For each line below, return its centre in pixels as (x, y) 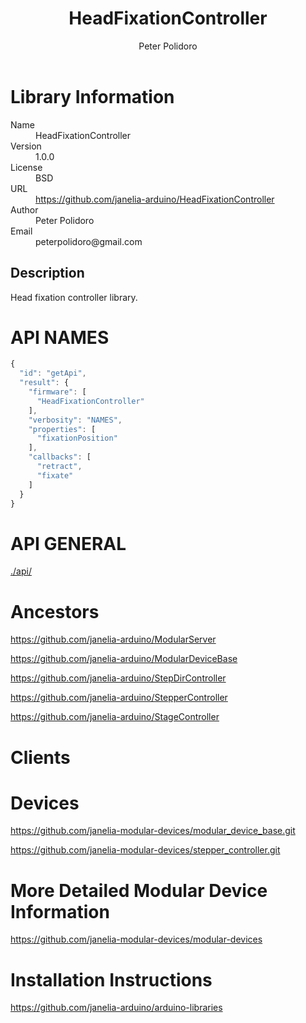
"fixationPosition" (77, 438)
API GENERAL (68, 543)
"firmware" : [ (57, 392)
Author (24, 209)
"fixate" (55, 475)
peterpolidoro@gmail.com (89, 241)
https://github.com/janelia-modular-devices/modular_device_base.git (153, 831)
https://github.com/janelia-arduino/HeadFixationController (155, 199)
